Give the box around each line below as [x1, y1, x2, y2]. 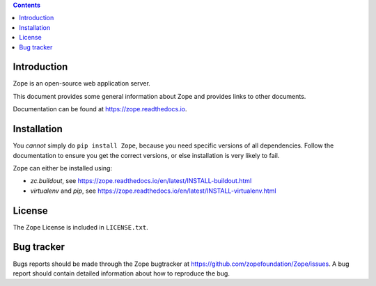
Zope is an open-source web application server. [13, 79, 151, 88]
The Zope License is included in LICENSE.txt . [13, 223, 149, 231]
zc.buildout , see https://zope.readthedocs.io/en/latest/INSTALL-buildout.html [30, 177, 252, 185]
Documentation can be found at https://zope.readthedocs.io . [13, 105, 187, 113]
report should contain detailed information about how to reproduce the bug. [13, 269, 230, 278]
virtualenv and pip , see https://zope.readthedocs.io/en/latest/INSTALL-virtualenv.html [30, 186, 276, 195]
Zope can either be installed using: [13, 164, 113, 172]
